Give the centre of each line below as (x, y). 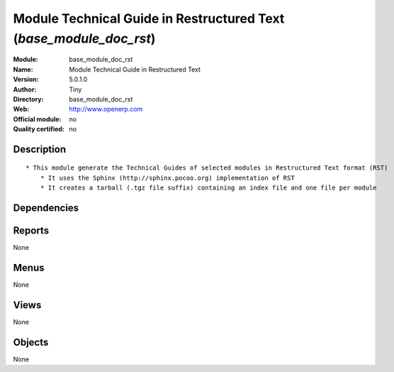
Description (40, 149)
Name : (23, 69)
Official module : (37, 119)
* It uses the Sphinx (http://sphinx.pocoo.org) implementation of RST (167, 178)
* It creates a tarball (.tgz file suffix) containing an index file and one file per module (208, 188)
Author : (25, 89)
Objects (31, 342)
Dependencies (46, 208)
